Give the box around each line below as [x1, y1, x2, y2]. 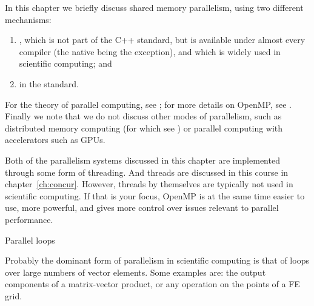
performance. [5, 213, 53, 225]
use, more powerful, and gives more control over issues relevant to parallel [5, 201, 279, 214]
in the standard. [19, 77, 79, 90]
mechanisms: [5, 13, 52, 25]
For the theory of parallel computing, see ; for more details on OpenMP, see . [5, 98, 292, 110]
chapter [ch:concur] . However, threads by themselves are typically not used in [5, 178, 293, 190]
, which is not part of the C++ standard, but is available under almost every [19, 33, 306, 46]
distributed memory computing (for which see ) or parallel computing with [5, 121, 283, 134]
